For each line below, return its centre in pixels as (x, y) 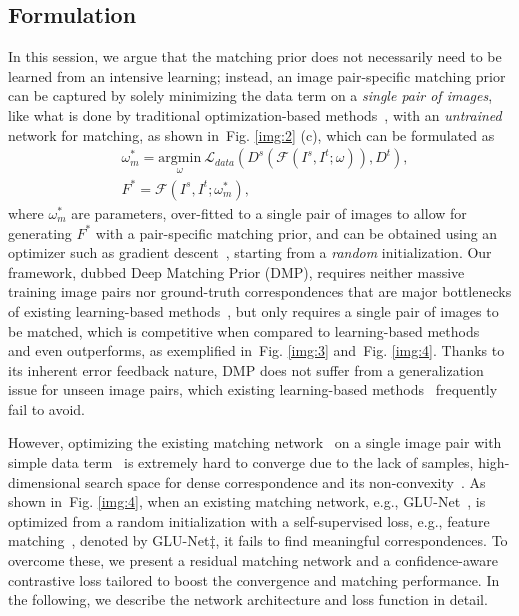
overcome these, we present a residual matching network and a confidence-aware (253, 560)
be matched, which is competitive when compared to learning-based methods (244, 330)
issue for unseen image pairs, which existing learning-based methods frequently (253, 389)
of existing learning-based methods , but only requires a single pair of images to (253, 310)
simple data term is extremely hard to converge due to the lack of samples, (241, 462)
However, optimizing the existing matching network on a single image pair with (255, 442)
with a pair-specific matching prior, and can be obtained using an (296, 232)
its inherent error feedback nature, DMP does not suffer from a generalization (246, 369)
